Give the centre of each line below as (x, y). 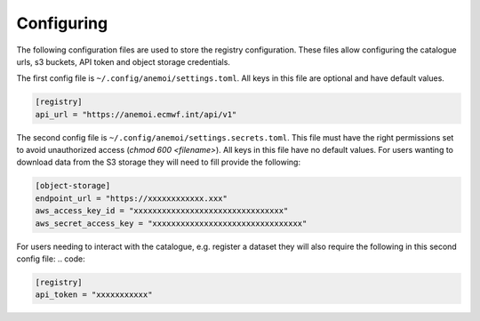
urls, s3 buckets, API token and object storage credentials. (124, 61)
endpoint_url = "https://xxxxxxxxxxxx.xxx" (132, 198)
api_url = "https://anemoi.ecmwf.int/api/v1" (136, 114)
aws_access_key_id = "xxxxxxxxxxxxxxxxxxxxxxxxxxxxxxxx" (162, 211)
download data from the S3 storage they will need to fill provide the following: (159, 162)
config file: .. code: (51, 259)
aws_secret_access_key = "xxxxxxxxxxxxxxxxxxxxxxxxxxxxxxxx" (171, 223)
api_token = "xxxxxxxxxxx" (94, 295)
